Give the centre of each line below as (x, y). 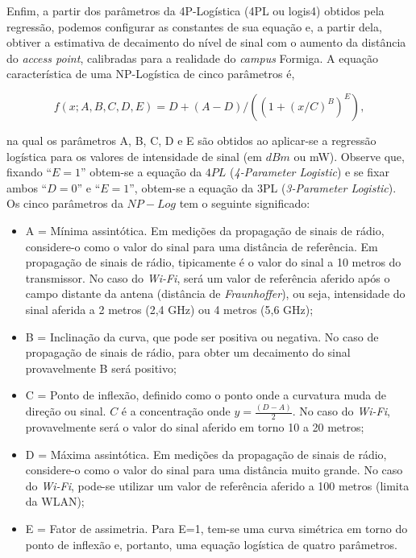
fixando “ (29, 172)
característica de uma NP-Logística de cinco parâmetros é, (151, 74)
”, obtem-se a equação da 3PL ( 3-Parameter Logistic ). (263, 187)
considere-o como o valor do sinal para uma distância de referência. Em (202, 246)
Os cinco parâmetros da (65, 203)
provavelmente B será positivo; (101, 368)
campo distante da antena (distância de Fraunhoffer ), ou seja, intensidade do (215, 293)
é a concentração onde (176, 411)
